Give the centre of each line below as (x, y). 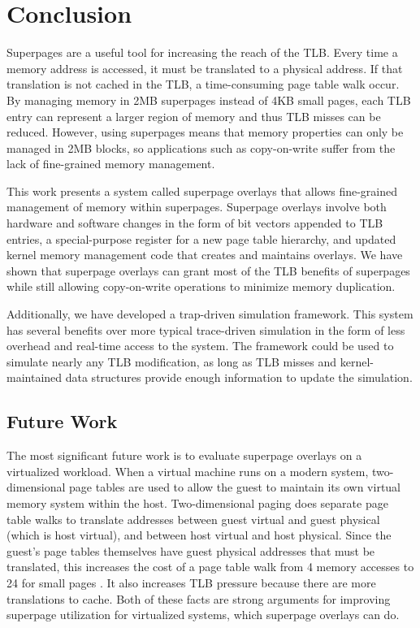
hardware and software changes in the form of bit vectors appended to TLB (195, 223)
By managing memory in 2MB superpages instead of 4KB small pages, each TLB (209, 100)
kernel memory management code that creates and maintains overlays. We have (205, 255)
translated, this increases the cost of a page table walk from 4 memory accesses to (210, 567)
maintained (35, 377)
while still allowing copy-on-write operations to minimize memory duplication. (201, 286)
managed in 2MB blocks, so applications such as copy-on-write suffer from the (201, 147)
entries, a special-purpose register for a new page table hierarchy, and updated (201, 238)
